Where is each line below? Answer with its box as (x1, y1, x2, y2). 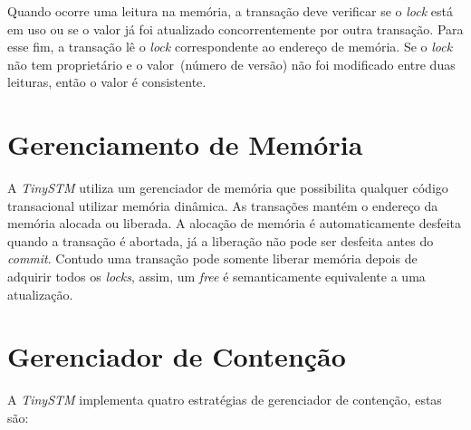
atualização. (7, 284, 73, 303)
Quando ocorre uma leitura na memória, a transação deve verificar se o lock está (7, 2, 453, 20)
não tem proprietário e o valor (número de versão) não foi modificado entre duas (7, 54, 456, 73)
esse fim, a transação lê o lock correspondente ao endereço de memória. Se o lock (7, 37, 453, 56)
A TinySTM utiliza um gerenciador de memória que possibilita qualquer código (7, 178, 448, 197)
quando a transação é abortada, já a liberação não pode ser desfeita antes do (7, 231, 434, 250)
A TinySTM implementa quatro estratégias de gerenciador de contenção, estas (7, 390, 442, 409)
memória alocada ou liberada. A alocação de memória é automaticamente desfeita (7, 214, 462, 233)
